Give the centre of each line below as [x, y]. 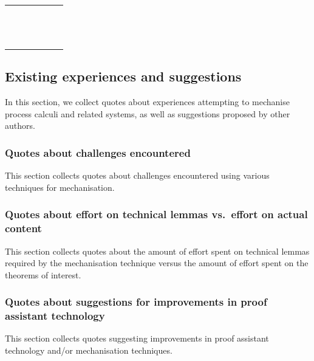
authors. [20, 125]
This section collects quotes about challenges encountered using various [137, 175]
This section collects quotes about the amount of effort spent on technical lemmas [157, 251]
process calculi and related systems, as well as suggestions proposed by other [148, 113]
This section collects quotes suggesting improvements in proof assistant [137, 338]
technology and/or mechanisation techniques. [89, 350]
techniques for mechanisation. [60, 187]
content [23, 228]
